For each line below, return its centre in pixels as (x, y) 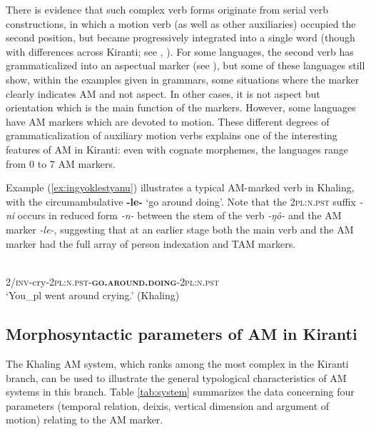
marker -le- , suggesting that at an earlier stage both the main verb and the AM (180, 229)
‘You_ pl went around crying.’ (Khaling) (93, 295)
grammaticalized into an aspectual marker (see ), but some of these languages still (185, 65)
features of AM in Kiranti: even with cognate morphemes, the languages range (177, 149)
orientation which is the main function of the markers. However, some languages (181, 107)
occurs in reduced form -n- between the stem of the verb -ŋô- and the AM (179, 215)
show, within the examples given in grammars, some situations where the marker (183, 79)
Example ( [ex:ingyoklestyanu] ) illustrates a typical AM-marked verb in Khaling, (180, 187)
